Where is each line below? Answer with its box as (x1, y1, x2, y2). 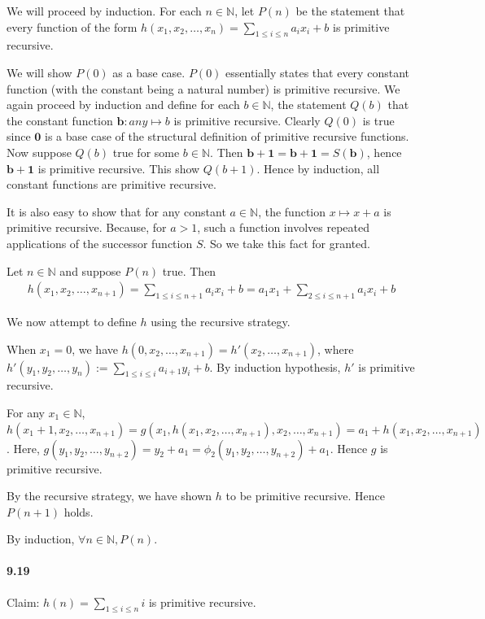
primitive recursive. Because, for (7, 219, 167, 236)
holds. (63, 503, 94, 520)
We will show (7, 63, 72, 81)
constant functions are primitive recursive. (7, 176, 216, 193)
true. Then (162, 262, 216, 279)
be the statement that (295, 2, 405, 19)
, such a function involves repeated (197, 219, 369, 236)
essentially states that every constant (225, 63, 409, 81)
